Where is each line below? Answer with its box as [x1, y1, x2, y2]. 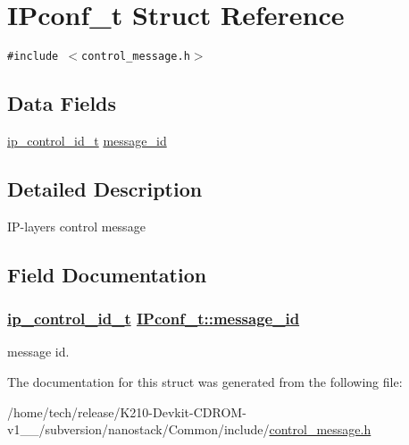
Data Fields [7, 89, 117, 117]
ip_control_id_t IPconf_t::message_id [7, 307, 300, 330]
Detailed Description [7, 174, 203, 202]
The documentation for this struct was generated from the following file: [7, 372, 403, 390]
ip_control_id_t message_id [7, 130, 167, 149]
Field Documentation [7, 260, 207, 288]
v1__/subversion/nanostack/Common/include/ [7, 420, 270, 439]
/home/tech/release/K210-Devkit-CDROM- [7, 402, 246, 421]
